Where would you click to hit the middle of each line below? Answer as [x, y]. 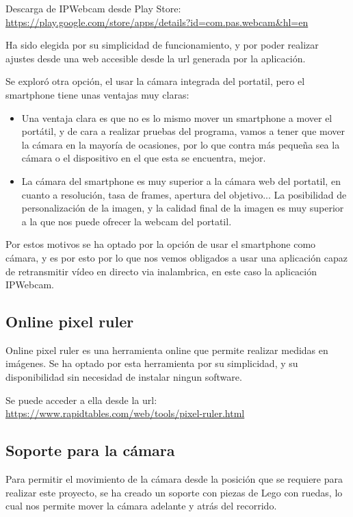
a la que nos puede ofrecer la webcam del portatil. [127, 221]
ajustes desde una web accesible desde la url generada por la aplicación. [156, 58]
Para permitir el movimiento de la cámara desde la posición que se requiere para [174, 479]
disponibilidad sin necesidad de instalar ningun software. [124, 377]
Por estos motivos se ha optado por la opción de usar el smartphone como [161, 244]
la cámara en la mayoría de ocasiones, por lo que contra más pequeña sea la [181, 144]
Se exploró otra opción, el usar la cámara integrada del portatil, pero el [155, 81]
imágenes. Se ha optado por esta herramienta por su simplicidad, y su [152, 363]
